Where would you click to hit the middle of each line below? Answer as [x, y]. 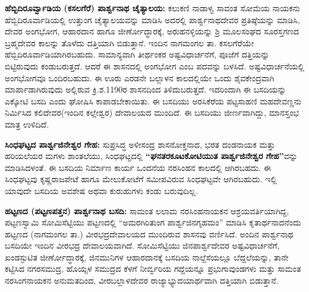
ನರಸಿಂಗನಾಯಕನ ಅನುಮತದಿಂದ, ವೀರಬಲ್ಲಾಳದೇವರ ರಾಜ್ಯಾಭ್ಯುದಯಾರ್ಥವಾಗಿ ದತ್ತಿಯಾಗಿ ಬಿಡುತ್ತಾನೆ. [142, 280]
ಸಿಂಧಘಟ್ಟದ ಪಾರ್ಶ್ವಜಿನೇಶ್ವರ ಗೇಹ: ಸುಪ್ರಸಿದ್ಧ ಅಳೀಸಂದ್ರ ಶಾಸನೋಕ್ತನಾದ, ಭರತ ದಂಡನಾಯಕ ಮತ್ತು [140, 144]
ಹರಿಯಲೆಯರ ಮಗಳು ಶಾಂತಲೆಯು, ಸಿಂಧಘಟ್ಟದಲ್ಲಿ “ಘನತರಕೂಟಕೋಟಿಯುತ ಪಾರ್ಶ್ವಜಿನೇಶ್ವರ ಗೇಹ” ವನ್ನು [151, 156]
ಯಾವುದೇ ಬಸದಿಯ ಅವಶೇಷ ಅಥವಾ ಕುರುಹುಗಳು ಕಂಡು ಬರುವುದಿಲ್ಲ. [101, 190]
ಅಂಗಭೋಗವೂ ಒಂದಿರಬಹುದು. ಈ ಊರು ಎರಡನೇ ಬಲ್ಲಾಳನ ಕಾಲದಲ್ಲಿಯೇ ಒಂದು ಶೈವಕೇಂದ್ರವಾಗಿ [140, 77]
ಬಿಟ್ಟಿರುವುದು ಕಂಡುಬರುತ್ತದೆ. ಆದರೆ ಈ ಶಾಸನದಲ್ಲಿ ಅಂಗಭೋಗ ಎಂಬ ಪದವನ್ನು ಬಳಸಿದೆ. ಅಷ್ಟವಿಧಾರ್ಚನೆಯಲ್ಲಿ [154, 66]
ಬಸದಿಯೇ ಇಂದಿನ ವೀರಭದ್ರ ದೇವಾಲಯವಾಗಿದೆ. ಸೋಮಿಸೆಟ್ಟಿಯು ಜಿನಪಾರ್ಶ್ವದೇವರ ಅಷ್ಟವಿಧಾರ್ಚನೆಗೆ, [142, 245]
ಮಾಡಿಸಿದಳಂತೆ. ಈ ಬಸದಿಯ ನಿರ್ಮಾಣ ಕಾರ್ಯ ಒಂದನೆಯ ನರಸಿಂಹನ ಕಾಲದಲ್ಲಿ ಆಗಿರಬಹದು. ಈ [138, 167]
